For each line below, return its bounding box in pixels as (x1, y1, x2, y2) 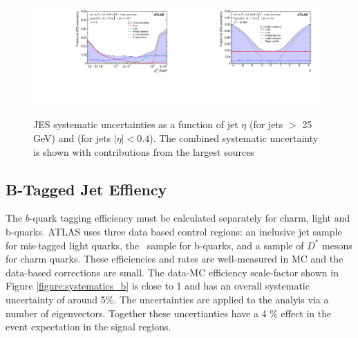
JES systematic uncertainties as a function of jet (33, 117, 238, 132)
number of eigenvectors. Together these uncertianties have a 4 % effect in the (6, 305, 332, 320)
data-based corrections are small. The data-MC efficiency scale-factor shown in (6, 265, 339, 279)
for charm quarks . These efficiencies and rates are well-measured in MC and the (6, 251, 343, 266)
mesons (322, 238, 352, 252)
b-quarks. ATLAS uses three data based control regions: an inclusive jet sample (6, 224, 342, 238)
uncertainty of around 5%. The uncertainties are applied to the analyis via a (6, 292, 329, 306)
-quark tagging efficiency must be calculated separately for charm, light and (29, 211, 350, 225)
